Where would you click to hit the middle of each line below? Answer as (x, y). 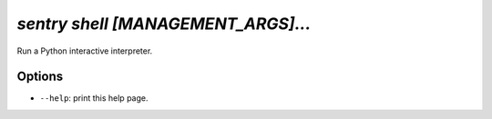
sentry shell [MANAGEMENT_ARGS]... (164, 24)
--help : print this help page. (94, 98)
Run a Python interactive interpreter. (85, 51)
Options (40, 77)
